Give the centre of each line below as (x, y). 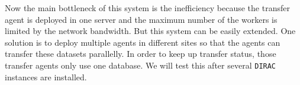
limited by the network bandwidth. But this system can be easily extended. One (150, 31)
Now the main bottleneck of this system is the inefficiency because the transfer (147, 8)
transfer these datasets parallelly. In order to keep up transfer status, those (141, 54)
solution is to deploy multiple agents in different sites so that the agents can (143, 42)
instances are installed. (46, 76)
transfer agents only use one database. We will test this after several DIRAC (141, 65)
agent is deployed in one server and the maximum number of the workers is (141, 19)
